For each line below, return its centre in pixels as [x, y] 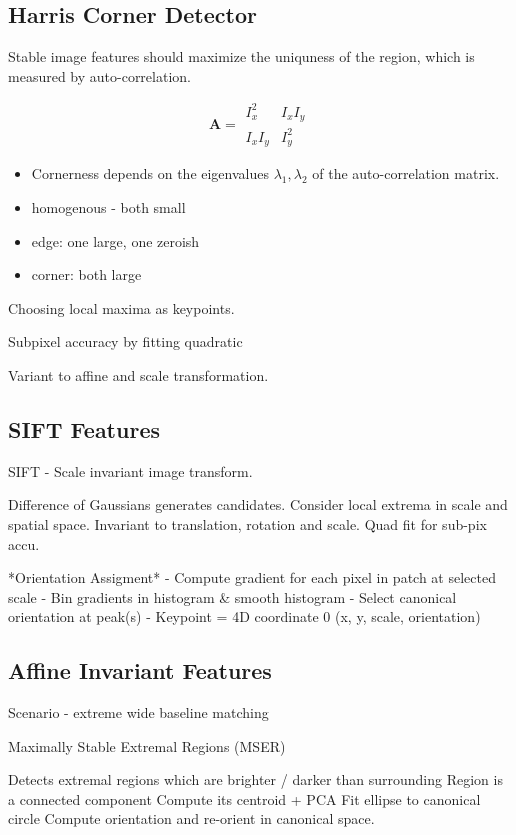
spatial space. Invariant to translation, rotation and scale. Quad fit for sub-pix [247, 523]
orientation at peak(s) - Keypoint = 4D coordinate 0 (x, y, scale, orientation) [244, 616]
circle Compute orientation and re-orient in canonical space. [191, 818]
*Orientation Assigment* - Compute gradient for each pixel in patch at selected [252, 577]
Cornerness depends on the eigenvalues [150, 173]
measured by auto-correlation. [99, 75]
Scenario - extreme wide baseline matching [138, 712]
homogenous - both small [108, 206]
